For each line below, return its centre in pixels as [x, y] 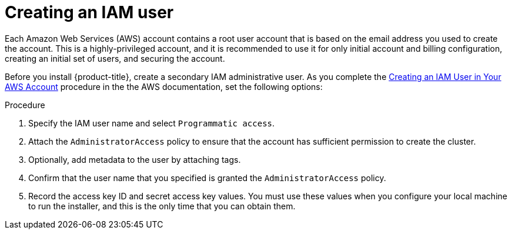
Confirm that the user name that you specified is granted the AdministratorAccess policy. [207, 178]
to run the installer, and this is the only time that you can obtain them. [162, 206]
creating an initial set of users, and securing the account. [115, 58]
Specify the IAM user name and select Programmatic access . [152, 123]
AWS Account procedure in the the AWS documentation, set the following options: [164, 86]
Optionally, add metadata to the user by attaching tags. [135, 159]
